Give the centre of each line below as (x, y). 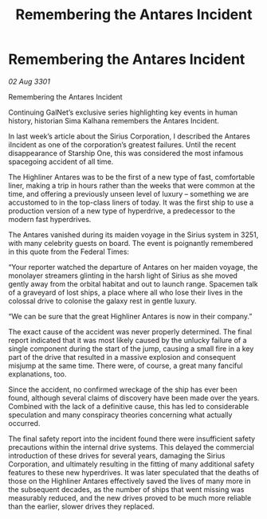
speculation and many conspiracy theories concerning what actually (120, 415)
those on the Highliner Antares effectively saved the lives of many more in (130, 481)
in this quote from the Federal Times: (69, 252)
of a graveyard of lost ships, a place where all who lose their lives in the (126, 292)
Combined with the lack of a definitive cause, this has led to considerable (129, 406)
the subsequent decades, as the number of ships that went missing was (126, 489)
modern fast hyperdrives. (50, 219)
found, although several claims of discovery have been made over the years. (134, 398)
